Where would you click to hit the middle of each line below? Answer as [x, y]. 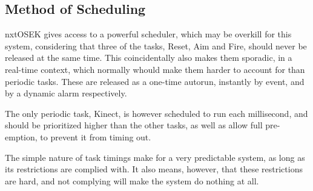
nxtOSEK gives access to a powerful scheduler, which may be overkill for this [148, 34]
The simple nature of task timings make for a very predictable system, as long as [155, 157]
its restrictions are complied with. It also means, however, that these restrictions [154, 169]
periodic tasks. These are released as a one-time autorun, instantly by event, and [155, 81]
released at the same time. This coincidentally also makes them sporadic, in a [149, 58]
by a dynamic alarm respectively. [66, 93]
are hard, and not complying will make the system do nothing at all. [132, 180]
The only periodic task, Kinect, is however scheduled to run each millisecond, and [156, 113]
